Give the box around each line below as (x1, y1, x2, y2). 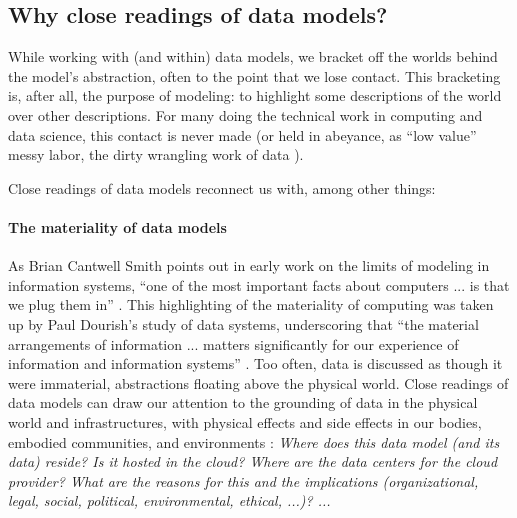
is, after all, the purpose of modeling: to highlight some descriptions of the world (8, 85, 502, 106)
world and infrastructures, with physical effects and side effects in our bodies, (8, 411, 482, 432)
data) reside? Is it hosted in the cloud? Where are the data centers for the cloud (8, 451, 498, 472)
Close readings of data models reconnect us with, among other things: (8, 177, 436, 198)
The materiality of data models (8, 216, 227, 237)
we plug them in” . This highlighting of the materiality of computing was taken (8, 294, 494, 315)
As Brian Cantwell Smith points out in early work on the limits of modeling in (8, 255, 490, 276)
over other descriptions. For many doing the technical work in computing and (8, 104, 483, 125)
